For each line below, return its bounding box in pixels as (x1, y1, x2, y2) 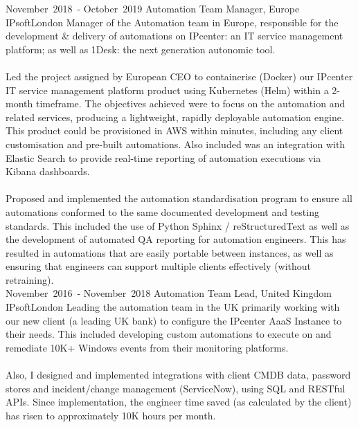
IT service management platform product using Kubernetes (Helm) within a (6, 82, 329, 97)
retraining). (6, 272, 54, 287)
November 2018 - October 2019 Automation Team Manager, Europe (6, 1, 300, 15)
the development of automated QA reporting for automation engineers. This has (6, 232, 346, 246)
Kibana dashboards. (6, 164, 90, 179)
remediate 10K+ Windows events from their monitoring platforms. (6, 340, 289, 354)
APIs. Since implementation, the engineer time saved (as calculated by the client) (6, 394, 352, 409)
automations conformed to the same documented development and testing (6, 204, 319, 219)
